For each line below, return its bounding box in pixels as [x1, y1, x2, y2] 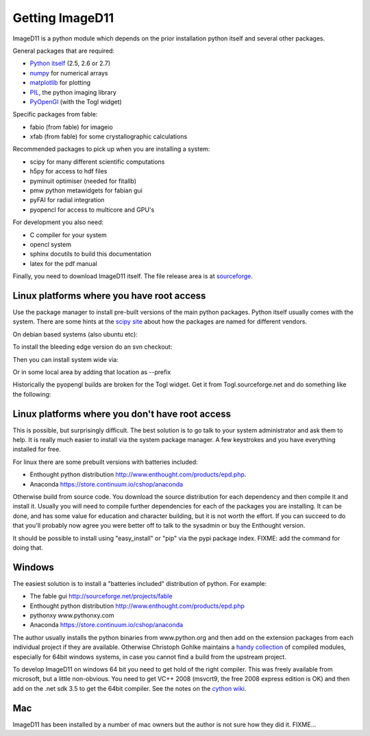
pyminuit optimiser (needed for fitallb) [29, 177, 137, 185]
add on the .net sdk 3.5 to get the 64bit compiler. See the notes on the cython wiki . [12, 684, 247, 692]
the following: [12, 390, 51, 398]
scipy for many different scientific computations [29, 158, 165, 166]
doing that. [12, 543, 44, 552]
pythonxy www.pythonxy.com [29, 611, 114, 620]
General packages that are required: [12, 47, 115, 55]
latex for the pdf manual [29, 259, 97, 267]
